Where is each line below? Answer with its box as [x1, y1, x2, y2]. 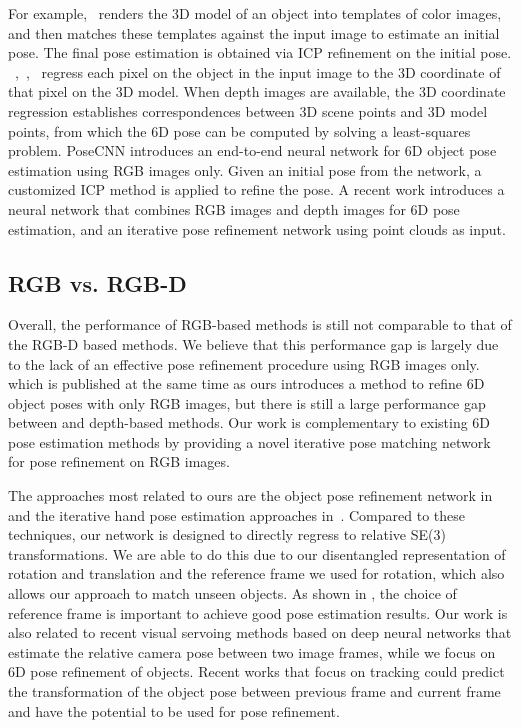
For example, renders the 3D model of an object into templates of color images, [8, 3, 502, 23]
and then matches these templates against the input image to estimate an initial [8, 22, 500, 43]
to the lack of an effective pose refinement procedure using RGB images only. [8, 353, 480, 374]
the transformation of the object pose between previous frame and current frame [8, 681, 501, 702]
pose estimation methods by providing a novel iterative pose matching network [8, 431, 491, 452]
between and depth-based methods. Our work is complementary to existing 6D [8, 412, 491, 433]
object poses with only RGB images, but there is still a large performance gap [8, 392, 486, 413]
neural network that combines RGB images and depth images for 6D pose [8, 198, 460, 219]
